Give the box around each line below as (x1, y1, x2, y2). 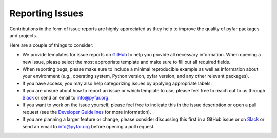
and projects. (9, 32, 38, 38)
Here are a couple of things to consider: (9, 42, 94, 48)
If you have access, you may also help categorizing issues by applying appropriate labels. (22, 80, 212, 87)
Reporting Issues (9, 8, 84, 19)
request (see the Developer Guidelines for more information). (22, 109, 151, 115)
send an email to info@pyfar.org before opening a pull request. (22, 123, 155, 129)
